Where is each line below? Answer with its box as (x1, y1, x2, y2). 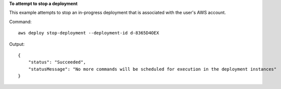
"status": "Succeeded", (28, 59, 86, 65)
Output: (9, 41, 25, 47)
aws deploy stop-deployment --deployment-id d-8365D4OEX (18, 30, 160, 36)
